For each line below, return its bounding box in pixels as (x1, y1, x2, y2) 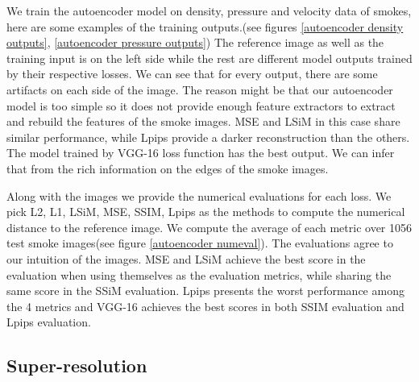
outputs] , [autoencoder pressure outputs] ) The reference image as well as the (6, 34, 384, 51)
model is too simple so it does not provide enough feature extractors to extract (6, 97, 396, 114)
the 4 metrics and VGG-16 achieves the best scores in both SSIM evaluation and (6, 297, 404, 314)
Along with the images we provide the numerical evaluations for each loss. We (6, 187, 392, 204)
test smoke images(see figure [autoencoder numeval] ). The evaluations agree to (6, 235, 393, 251)
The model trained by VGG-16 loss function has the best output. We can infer (6, 144, 395, 161)
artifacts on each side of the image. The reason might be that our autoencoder (6, 81, 393, 98)
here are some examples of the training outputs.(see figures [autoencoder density (6, 18, 404, 35)
